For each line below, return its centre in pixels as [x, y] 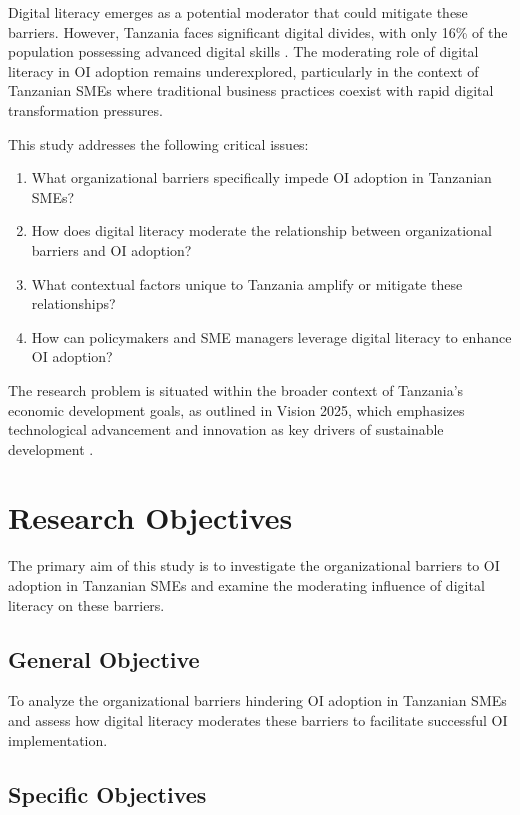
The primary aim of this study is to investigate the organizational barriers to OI [254, 565]
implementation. [58, 739]
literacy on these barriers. [86, 604]
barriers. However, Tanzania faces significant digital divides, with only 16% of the [258, 31]
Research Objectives [150, 517]
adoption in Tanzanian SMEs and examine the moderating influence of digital [246, 585]
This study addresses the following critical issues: [158, 143]
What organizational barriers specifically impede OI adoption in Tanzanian [261, 177]
